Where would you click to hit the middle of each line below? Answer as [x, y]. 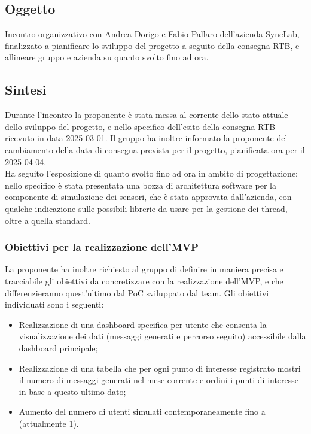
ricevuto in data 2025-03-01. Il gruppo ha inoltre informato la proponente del [146, 138]
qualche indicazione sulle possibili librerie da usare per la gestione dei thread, [146, 208]
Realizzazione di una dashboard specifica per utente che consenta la [143, 324]
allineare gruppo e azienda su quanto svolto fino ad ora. [107, 57]
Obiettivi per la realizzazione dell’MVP [102, 247]
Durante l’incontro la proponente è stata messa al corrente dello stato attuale [147, 115]
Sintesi [26, 89]
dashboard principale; [58, 347]
